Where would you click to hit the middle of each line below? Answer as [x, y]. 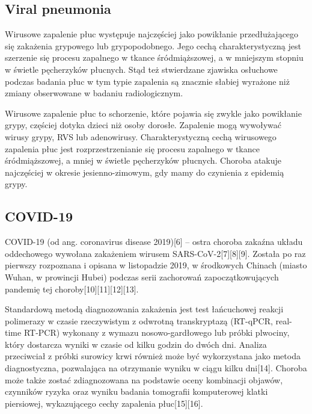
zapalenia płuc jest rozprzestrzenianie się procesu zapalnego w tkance [132, 148]
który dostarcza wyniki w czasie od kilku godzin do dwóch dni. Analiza [136, 344]
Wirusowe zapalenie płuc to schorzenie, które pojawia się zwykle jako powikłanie [153, 113]
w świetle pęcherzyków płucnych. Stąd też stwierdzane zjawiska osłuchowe [141, 69]
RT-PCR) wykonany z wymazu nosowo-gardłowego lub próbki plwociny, [157, 332]
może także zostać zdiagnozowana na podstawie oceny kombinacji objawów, [144, 379]
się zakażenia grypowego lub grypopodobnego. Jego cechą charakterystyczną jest [153, 45]
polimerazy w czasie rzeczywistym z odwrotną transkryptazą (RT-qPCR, [139, 320]
